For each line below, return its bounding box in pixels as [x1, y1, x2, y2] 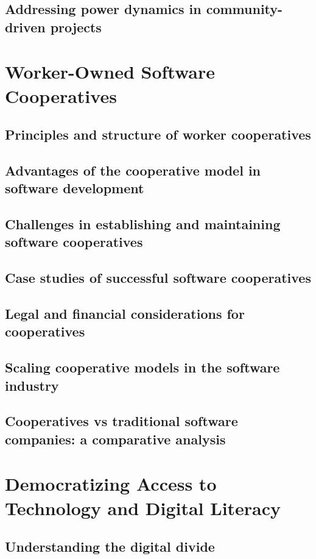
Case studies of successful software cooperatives [5, 268, 311, 287]
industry [5, 376, 59, 394]
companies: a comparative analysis [5, 429, 226, 448]
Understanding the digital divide [5, 537, 215, 556]
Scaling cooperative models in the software [5, 358, 280, 377]
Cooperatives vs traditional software [5, 411, 238, 430]
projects [50, 17, 102, 36]
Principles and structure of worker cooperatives [5, 125, 311, 144]
